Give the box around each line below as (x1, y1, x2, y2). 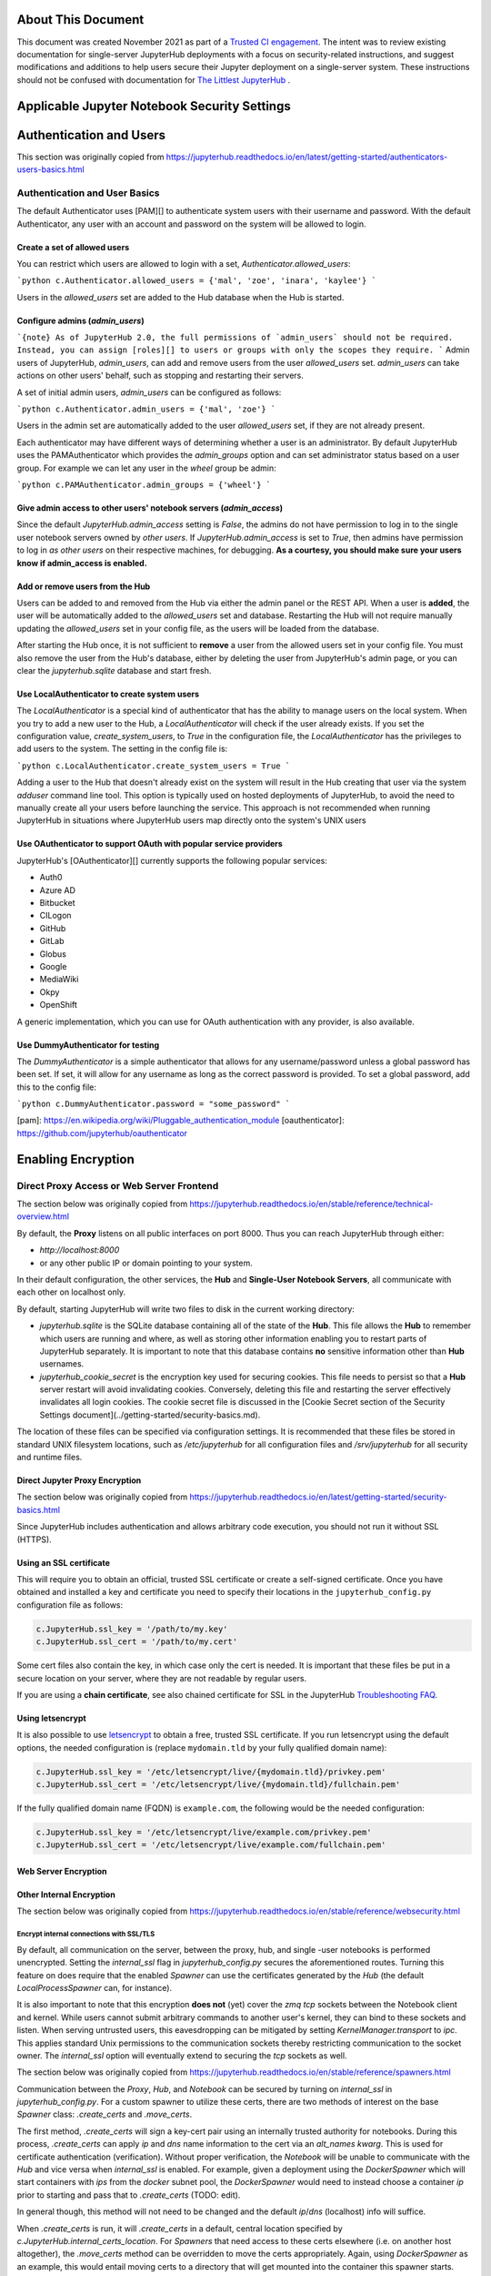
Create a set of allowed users (16, 241, 130, 252)
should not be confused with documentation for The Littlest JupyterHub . (16, 74, 291, 86)
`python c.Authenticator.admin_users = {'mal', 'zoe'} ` (16, 404, 276, 414)
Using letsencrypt (16, 1712, 86, 1723)
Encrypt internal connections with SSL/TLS (16, 1930, 155, 1939)
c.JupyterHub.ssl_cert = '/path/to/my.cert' (35, 1637, 238, 1647)
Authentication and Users (16, 127, 166, 143)
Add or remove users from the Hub (16, 581, 151, 592)
